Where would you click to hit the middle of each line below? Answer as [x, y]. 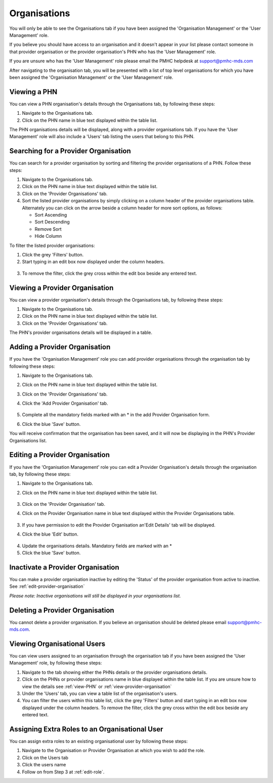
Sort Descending [52, 222]
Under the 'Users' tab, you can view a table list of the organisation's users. [100, 693]
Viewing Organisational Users [57, 644]
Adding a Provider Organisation [60, 347]
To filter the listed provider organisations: [52, 245]
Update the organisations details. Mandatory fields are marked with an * [97, 546]
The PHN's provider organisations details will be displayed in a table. [81, 333]
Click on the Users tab [45, 757]
